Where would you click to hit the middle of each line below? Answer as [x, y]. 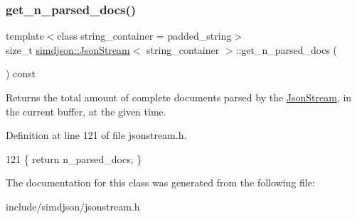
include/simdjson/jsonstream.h [73, 206]
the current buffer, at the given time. [86, 111]
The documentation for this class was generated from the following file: [160, 182]
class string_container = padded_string [144, 36]
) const [21, 73]
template [25, 36]
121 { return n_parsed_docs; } [74, 158]
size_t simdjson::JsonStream [68, 49]
